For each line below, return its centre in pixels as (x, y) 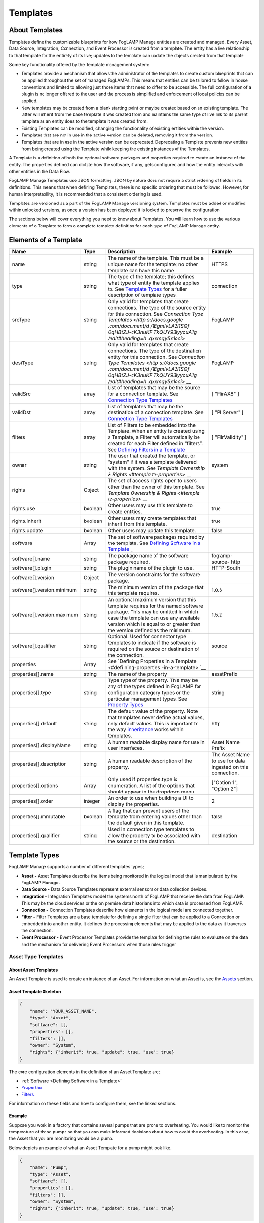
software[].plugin (32, 568)
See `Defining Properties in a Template (152, 661)
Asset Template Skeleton (35, 991)
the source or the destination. (142, 841)
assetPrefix (224, 674)
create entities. (125, 511)
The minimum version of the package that (156, 587)
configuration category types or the (149, 692)
